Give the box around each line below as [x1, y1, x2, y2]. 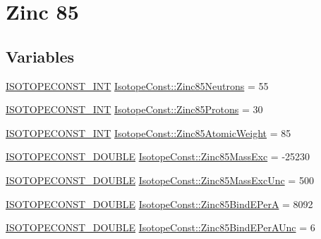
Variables [6, 45, 75, 67]
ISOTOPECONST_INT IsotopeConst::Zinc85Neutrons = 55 [6, 78, 269, 93]
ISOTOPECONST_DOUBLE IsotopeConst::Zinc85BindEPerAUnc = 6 [6, 220, 315, 235]
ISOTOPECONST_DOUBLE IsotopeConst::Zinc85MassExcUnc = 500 [6, 172, 314, 187]
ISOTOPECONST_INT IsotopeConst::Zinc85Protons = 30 [6, 102, 263, 117]
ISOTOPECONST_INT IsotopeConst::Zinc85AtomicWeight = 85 [6, 125, 291, 140]
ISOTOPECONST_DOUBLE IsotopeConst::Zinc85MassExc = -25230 [6, 149, 310, 164]
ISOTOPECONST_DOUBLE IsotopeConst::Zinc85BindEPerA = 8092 [6, 196, 313, 211]
